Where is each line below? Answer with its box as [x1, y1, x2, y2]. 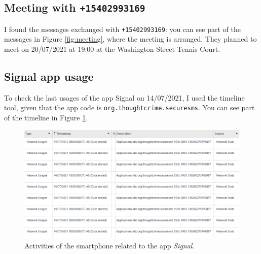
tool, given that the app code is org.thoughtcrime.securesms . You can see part [4, 102, 255, 113]
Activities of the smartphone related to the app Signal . [24, 240, 195, 250]
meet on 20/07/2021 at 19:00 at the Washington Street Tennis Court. [4, 44, 220, 54]
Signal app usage [4, 69, 94, 84]
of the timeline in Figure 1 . [4, 112, 88, 123]
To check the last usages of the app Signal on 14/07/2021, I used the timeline [4, 92, 245, 103]
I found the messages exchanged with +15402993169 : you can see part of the [4, 23, 241, 34]
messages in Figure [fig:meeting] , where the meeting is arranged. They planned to [4, 34, 257, 44]
